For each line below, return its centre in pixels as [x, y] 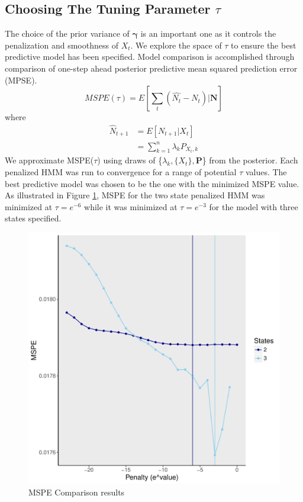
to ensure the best [264, 45]
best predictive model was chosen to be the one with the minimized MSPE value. [152, 183]
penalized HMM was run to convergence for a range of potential [121, 171]
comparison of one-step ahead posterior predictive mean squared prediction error [151, 68]
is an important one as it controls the [208, 33]
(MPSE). [21, 80]
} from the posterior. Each [250, 160]
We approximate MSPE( [49, 160]
